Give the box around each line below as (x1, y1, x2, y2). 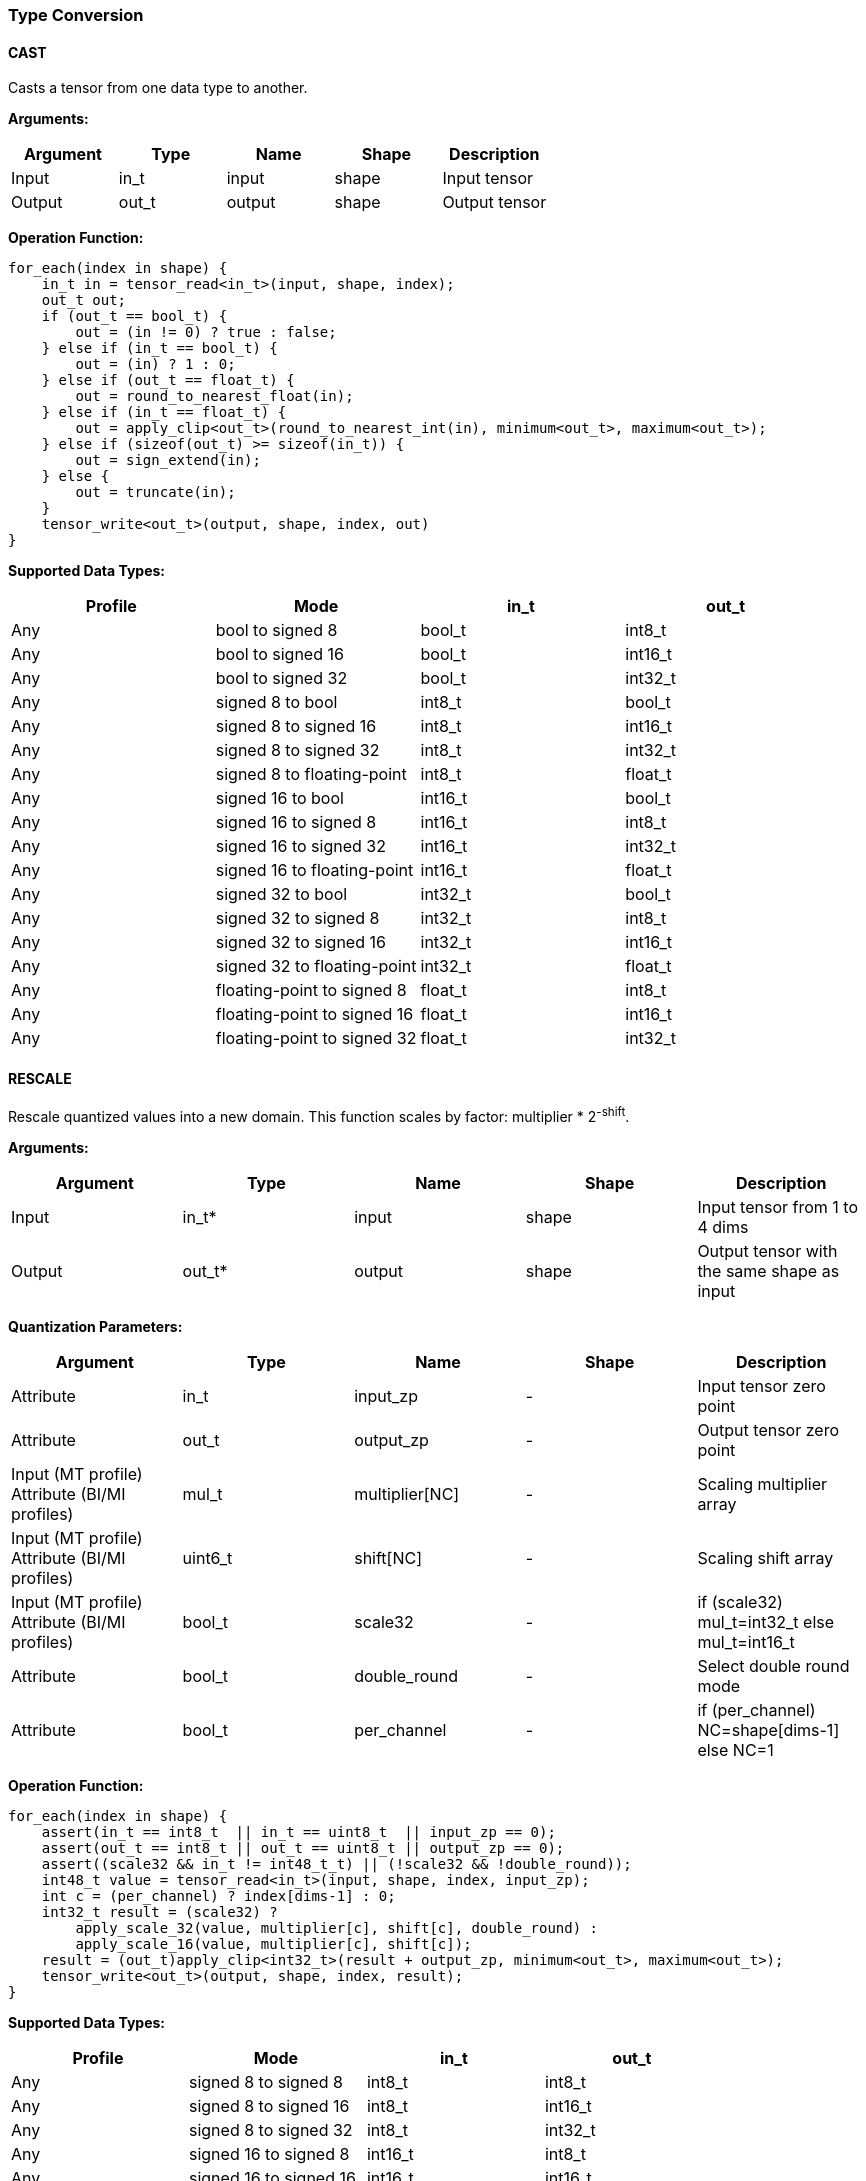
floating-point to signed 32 (215, 1028, 417, 1049)
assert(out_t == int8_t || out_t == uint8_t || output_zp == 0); (41, 1840, 565, 1857)
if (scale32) (697, 1592, 783, 1613)
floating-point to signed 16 (215, 1004, 414, 1025)
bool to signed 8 (215, 620, 338, 641)
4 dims (697, 1217, 749, 1238)
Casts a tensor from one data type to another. (8, 79, 308, 97)
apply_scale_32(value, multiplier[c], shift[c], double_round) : (75, 1920, 599, 1937)
